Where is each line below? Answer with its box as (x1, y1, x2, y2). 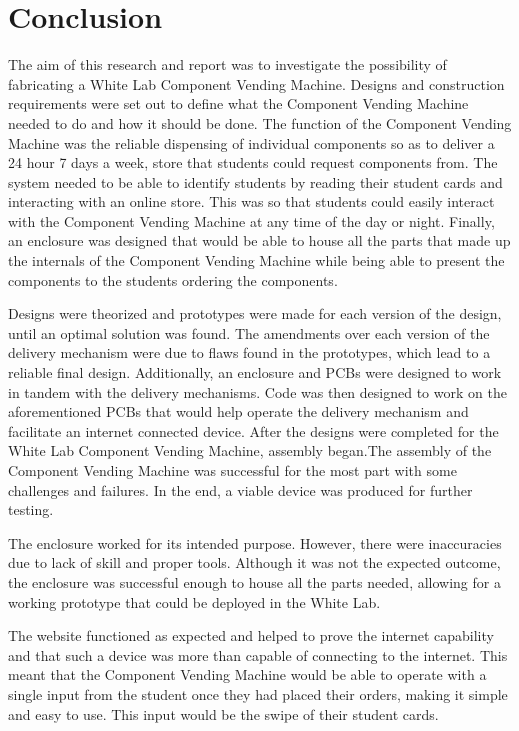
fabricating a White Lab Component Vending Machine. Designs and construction (8, 73, 505, 94)
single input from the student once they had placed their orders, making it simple (8, 683, 508, 704)
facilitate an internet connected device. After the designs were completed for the (8, 420, 499, 441)
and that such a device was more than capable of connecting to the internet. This (8, 644, 508, 665)
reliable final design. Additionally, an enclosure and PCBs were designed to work (8, 362, 502, 383)
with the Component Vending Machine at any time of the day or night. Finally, (8, 210, 495, 231)
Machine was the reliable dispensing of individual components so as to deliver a (8, 132, 495, 153)
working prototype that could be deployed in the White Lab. (8, 591, 381, 612)
